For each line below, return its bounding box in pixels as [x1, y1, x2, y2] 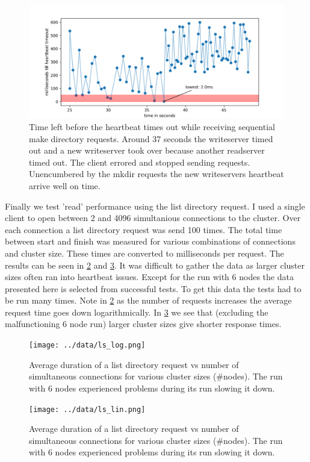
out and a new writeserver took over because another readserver [29, 144, 265, 157]
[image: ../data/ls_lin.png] [29, 405, 146, 414]
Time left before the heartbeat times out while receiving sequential [29, 120, 275, 133]
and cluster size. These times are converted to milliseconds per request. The [5, 246, 284, 259]
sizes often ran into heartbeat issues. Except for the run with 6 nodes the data [5, 270, 294, 283]
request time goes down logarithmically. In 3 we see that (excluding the [5, 305, 268, 318]
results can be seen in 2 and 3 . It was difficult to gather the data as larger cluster [5, 258, 305, 271]
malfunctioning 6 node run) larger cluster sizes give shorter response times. [5, 317, 282, 330]
